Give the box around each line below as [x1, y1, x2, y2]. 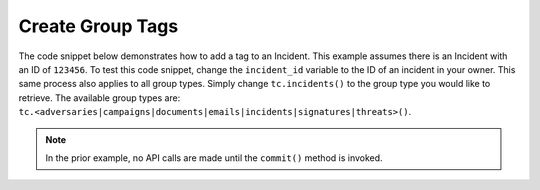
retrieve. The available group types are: [18, 91, 181, 104]
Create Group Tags [18, 15, 179, 37]
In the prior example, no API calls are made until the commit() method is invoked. [45, 151, 384, 164]
